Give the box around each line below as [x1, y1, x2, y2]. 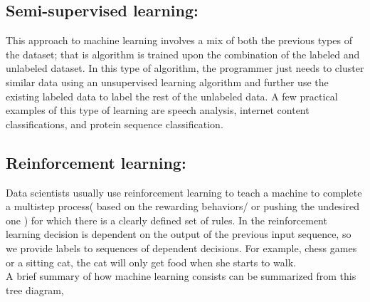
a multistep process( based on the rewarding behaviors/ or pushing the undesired [6, 199, 360, 214]
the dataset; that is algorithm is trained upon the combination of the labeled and [6, 46, 360, 61]
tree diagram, [6, 282, 64, 297]
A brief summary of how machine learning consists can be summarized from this [6, 269, 356, 283]
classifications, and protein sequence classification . [6, 116, 223, 131]
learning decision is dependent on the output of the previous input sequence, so [6, 226, 351, 241]
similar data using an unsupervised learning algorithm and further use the [6, 74, 329, 89]
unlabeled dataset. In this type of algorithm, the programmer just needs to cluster [6, 61, 364, 75]
